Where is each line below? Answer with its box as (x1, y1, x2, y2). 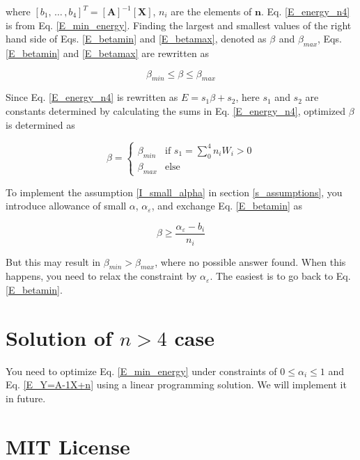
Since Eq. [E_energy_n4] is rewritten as (6, 90, 178, 104)
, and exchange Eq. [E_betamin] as (151, 198, 303, 213)
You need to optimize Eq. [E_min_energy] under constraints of (6, 363, 277, 378)
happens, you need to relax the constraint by (6, 269, 197, 283)
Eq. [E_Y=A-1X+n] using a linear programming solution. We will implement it (6, 377, 347, 392)
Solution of (6, 323, 112, 351)
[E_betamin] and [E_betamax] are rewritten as (6, 45, 209, 60)
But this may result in (6, 254, 101, 269)
